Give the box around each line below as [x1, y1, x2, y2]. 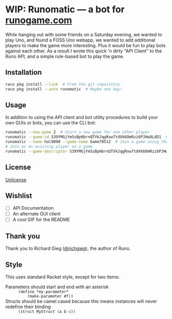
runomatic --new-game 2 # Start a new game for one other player [5, 130, 150, 135]
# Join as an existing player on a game [5, 144, 93, 149]
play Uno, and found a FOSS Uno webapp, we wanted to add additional [5, 37, 156, 43]
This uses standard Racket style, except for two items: [5, 274, 120, 280]
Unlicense [5, 176, 27, 183]
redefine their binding [5, 304, 51, 310]
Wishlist [5, 191, 32, 200]
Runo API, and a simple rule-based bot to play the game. [5, 53, 124, 59]
